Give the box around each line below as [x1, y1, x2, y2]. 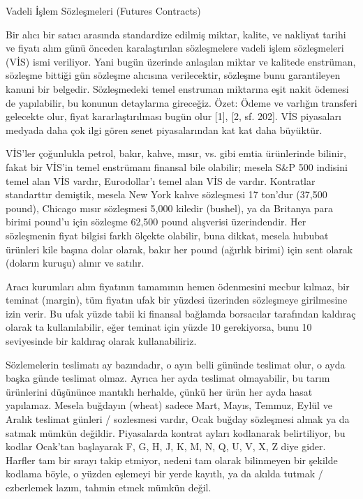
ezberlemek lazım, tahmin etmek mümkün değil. [6, 480, 212, 494]
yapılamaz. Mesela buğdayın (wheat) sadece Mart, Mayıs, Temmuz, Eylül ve [6, 398, 332, 412]
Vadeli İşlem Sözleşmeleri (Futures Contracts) [6, 3, 201, 17]
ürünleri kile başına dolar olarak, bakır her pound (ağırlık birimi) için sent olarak [6, 241, 353, 256]
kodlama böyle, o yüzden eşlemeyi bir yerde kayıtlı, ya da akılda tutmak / [6, 466, 323, 481]
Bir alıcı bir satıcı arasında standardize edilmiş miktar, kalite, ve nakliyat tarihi [6, 27, 346, 41]
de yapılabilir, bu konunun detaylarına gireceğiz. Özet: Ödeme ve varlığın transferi [6, 95, 357, 110]
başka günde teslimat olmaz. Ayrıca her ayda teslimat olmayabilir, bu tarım [6, 371, 330, 385]
